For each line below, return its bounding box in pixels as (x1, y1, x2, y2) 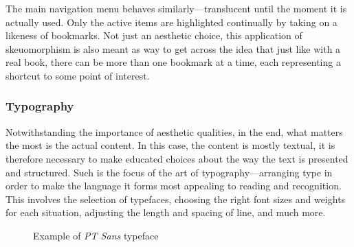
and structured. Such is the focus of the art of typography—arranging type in (5, 165, 333, 179)
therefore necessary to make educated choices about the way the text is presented (5, 151, 349, 165)
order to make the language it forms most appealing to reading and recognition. (5, 178, 342, 193)
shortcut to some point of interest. (5, 68, 150, 82)
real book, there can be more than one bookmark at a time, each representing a (5, 55, 341, 69)
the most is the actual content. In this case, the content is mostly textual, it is (5, 138, 335, 152)
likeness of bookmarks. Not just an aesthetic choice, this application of (5, 28, 302, 43)
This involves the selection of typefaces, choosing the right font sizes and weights (5, 191, 346, 206)
